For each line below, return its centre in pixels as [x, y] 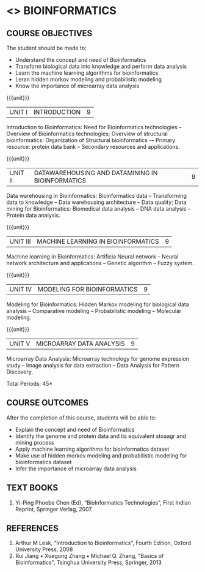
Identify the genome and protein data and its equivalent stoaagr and [100, 436]
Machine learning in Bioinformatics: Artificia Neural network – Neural [92, 257]
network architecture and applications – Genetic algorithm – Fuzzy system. [100, 263]
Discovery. [20, 372]
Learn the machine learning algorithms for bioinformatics [87, 73]
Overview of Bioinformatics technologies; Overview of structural [87, 134]
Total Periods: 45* [30, 384]
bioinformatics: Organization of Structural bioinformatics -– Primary [91, 140]
